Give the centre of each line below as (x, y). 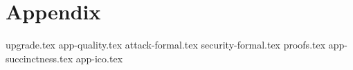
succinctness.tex (39, 58)
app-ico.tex (99, 58)
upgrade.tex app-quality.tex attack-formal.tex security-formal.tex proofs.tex (166, 45)
